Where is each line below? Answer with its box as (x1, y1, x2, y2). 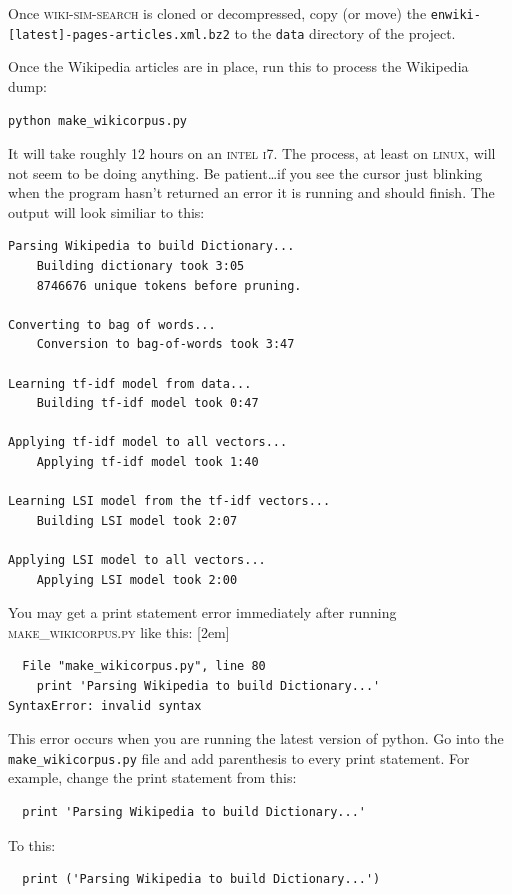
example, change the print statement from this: (8, 767, 297, 788)
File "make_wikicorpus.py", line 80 (22, 659, 266, 674)
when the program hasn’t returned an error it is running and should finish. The (8, 182, 495, 203)
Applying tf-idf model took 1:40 (36, 455, 259, 469)
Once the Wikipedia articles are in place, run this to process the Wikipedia (8, 56, 469, 77)
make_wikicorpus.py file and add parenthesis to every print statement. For (8, 747, 470, 768)
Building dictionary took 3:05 (36, 259, 245, 274)
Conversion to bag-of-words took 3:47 (36, 337, 295, 352)
